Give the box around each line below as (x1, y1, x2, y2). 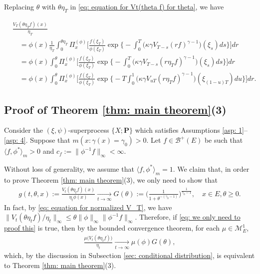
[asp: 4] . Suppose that (4, 135, 70, 145)
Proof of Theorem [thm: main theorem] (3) (4, 101, 227, 117)
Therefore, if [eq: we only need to (139, 212, 241, 222)
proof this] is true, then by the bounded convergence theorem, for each (4, 223, 220, 233)
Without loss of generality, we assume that (4, 163, 134, 174)
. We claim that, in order (173, 163, 250, 174)
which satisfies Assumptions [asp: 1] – (135, 125, 248, 135)
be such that (204, 135, 243, 145)
